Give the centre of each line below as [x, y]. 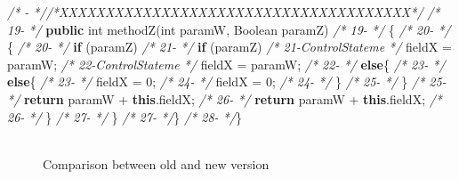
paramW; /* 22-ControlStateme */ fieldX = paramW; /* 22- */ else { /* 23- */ [226, 64]
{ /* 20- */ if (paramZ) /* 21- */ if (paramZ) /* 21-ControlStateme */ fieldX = [229, 47]
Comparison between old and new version [156, 163]
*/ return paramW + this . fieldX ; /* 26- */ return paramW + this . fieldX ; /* [225, 98]
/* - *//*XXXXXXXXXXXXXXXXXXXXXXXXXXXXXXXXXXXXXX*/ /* [224, 12]
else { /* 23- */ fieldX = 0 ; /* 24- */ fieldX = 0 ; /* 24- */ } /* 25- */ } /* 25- [227, 81]
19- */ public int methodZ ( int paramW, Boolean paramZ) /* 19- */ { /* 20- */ [229, 29]
